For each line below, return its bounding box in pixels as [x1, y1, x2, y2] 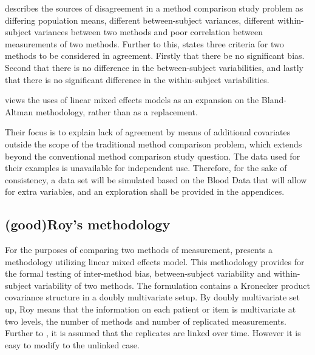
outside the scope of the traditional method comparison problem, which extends [5, 137, 302, 150]
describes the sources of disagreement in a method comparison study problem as [5, 2, 303, 14]
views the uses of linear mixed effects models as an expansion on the [5, 93, 259, 106]
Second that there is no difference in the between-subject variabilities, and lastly [5, 61, 303, 73]
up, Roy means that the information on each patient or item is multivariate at [5, 303, 296, 316]
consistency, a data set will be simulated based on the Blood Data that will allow [5, 173, 307, 186]
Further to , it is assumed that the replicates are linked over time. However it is [5, 326, 301, 339]
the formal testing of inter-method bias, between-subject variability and [5, 267, 271, 280]
